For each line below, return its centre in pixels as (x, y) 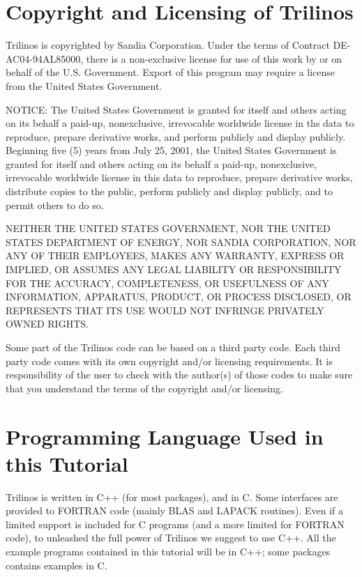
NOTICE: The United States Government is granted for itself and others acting (176, 109)
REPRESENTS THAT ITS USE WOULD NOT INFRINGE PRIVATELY (165, 310)
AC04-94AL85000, (45, 58)
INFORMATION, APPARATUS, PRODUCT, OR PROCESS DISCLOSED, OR (179, 297)
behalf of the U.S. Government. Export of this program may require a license (171, 72)
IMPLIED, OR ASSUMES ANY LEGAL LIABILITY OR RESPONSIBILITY (174, 269)
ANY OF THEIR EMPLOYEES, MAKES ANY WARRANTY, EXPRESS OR (175, 255)
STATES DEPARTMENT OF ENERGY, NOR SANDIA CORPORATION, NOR (181, 241)
